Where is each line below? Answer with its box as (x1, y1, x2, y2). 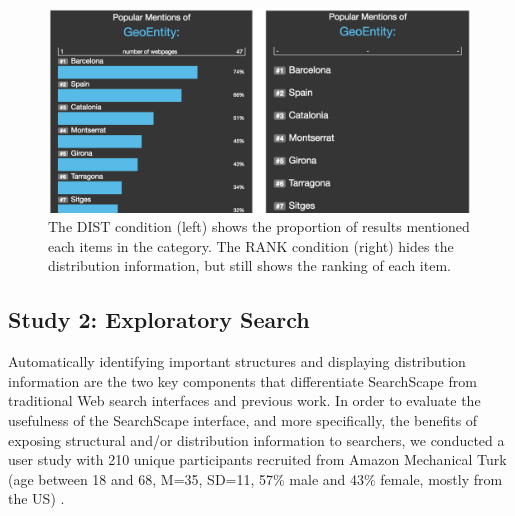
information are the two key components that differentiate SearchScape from (8, 370, 477, 391)
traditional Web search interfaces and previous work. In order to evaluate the (8, 390, 481, 411)
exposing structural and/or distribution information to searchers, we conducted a (8, 429, 505, 450)
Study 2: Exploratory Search (8, 304, 310, 335)
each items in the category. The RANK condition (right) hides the (48, 235, 454, 256)
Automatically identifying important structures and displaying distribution (8, 351, 466, 372)
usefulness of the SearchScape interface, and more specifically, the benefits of (8, 409, 478, 430)
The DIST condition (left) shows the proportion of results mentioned (48, 216, 470, 237)
